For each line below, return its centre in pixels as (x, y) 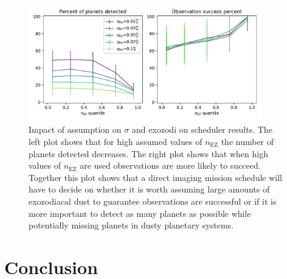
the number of (247, 141)
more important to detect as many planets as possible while (140, 213)
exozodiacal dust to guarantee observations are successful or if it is (153, 201)
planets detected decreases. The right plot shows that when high (148, 153)
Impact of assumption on (75, 129)
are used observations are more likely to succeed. (170, 165)
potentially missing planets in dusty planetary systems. (131, 225)
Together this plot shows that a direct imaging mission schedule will (156, 177)
